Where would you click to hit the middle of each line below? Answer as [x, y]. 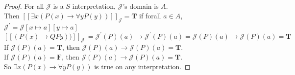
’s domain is [141, 6]
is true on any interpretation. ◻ [142, 66]
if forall [150, 15]
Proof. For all [24, 6]
